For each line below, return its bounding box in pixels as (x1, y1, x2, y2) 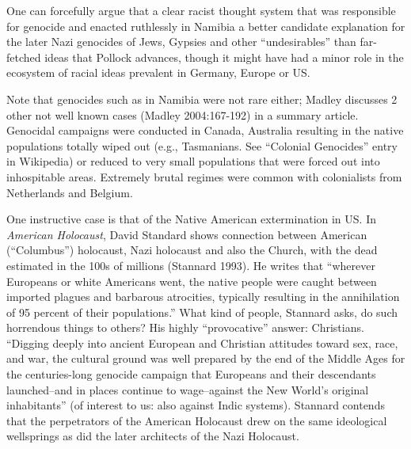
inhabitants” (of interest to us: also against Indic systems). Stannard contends (6, 397, 385, 413)
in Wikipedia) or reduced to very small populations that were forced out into (6, 153, 380, 169)
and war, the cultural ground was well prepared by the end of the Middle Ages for (6, 350, 405, 367)
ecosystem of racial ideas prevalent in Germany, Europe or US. (6, 64, 310, 81)
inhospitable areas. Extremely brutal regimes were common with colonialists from (6, 168, 402, 185)
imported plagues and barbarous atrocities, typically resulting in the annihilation (6, 288, 400, 305)
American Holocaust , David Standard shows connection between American (6, 226, 367, 242)
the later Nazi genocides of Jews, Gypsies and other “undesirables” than (6, 33, 356, 50)
